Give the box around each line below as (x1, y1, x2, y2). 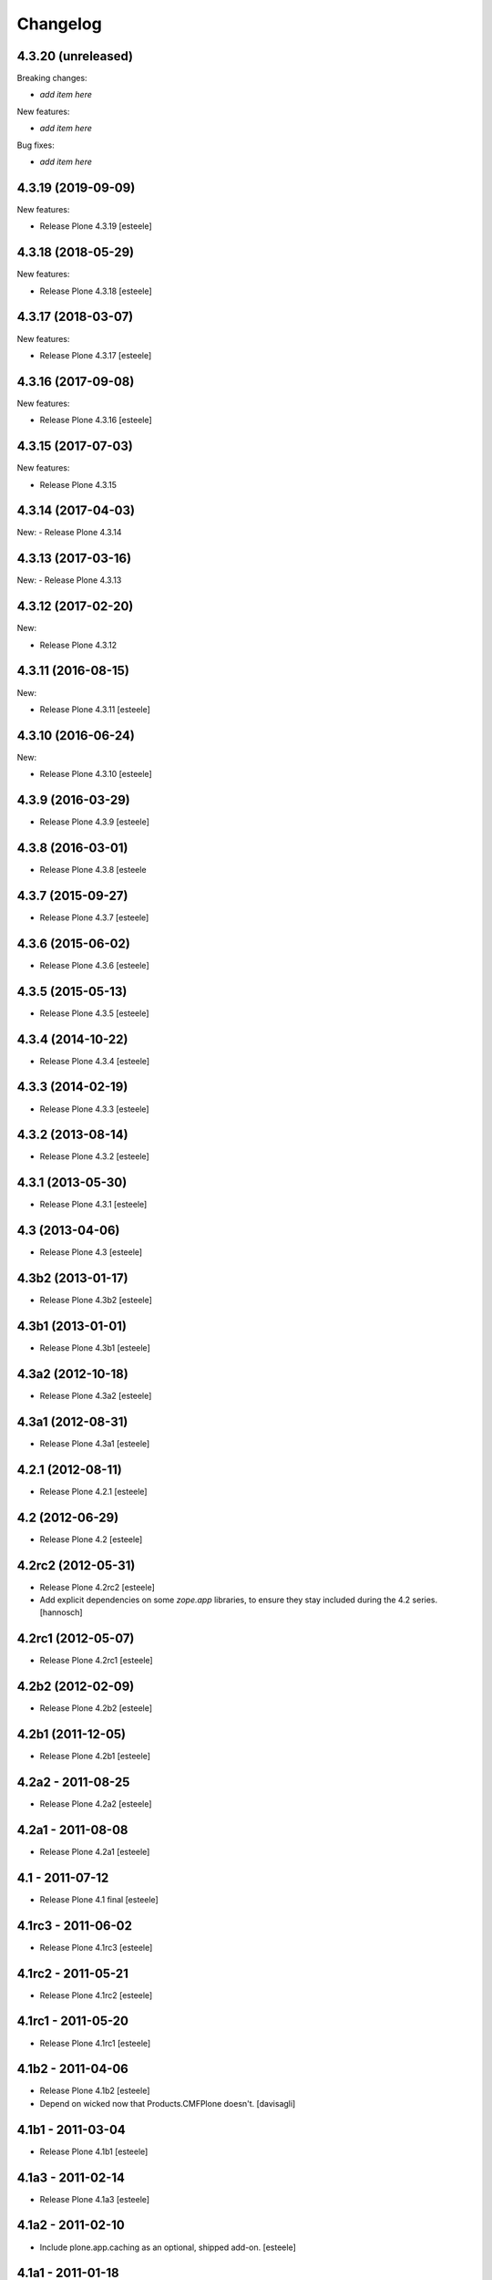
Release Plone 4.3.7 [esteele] (39, 912, 149, 923)
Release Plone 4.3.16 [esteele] (39, 415, 152, 426)
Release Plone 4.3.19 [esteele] (39, 221, 152, 232)
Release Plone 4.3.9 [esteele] (39, 816, 149, 827)
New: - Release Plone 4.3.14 (16, 527, 122, 538)
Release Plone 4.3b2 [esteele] (39, 1295, 152, 1306)
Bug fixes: (16, 140, 55, 150)
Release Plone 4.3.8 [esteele (39, 865, 147, 876)
